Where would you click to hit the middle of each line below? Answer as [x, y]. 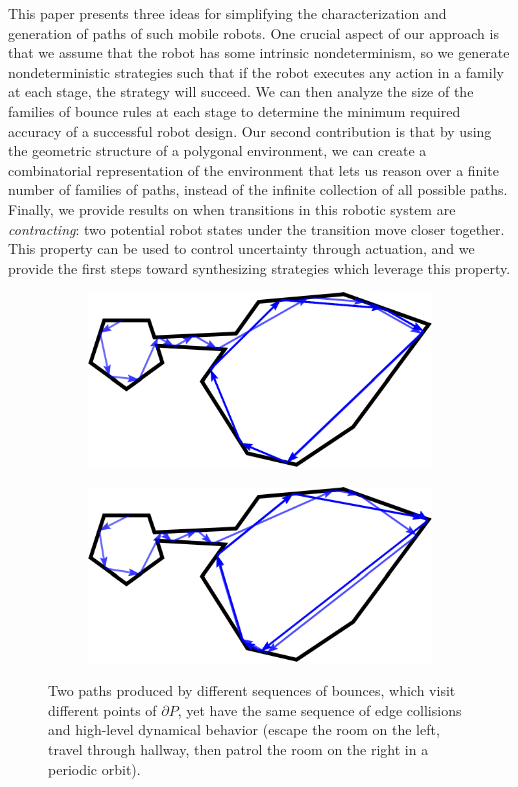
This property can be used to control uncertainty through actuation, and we [241, 248]
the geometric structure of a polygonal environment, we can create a [217, 150]
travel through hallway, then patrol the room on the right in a [238, 749]
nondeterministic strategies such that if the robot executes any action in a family [256, 71]
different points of [102, 709]
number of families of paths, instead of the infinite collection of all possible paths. [258, 189]
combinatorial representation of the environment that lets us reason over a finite [253, 169]
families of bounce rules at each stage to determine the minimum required [234, 110]
